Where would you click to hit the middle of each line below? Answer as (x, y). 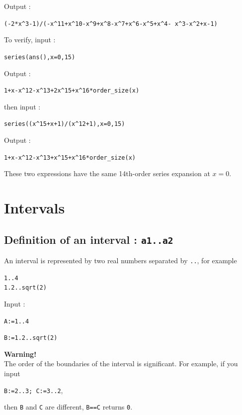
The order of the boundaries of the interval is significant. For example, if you (121, 363)
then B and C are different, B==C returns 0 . (68, 407)
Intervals (35, 208)
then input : (22, 106)
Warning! (20, 354)
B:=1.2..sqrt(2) (31, 338)
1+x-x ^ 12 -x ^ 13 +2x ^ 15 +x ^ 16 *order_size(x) (72, 91)
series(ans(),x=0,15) (40, 57)
